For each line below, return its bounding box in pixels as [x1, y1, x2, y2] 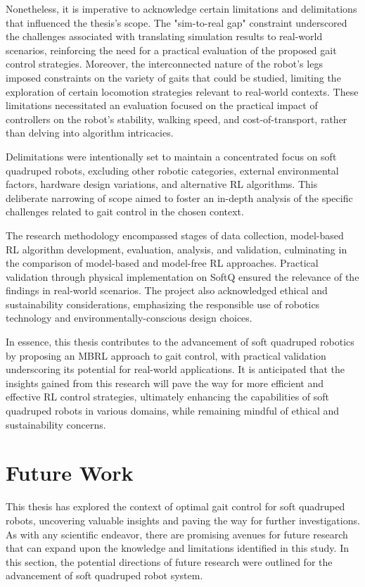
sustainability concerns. [6, 417, 106, 431]
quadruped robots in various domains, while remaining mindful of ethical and [6, 403, 340, 418]
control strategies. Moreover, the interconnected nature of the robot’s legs [6, 56, 323, 71]
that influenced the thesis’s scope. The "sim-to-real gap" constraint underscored [6, 15, 347, 30]
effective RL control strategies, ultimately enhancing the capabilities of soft [6, 389, 330, 404]
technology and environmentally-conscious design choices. [6, 310, 252, 325]
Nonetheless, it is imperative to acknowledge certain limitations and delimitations [6, 1, 357, 15]
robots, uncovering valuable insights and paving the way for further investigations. [6, 512, 360, 527]
